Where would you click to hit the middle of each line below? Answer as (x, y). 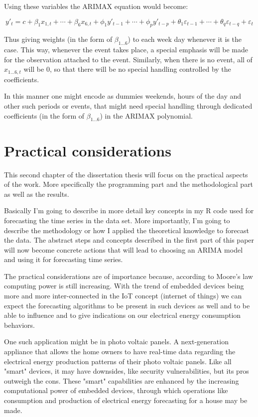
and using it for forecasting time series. (64, 259)
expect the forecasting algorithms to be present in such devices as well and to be (127, 305)
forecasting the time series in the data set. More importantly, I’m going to (117, 220)
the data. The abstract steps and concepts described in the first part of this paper (129, 240)
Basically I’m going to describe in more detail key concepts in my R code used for (129, 210)
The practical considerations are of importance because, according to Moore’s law (129, 276)
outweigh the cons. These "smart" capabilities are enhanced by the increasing (122, 380)
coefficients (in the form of (44, 115)
